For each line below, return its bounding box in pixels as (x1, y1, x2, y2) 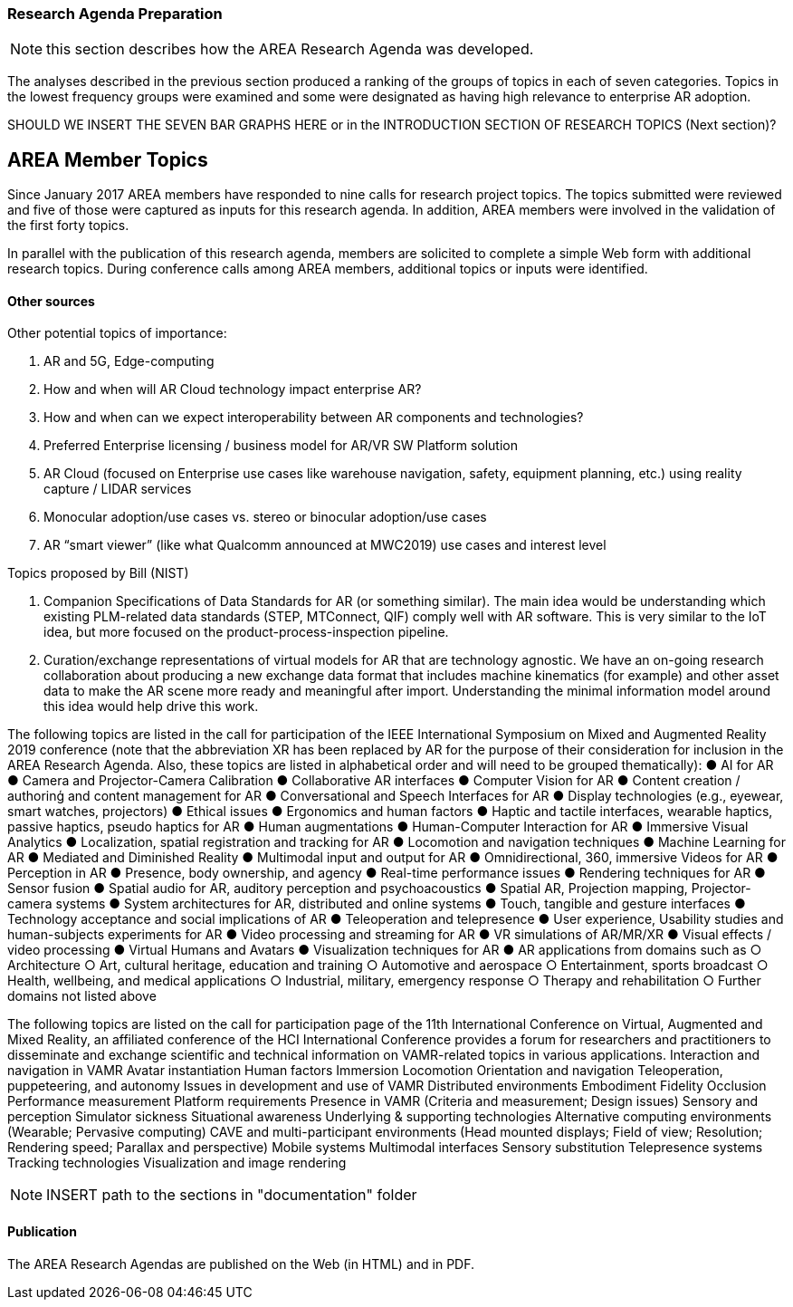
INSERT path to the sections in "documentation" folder (46, 1186, 417, 1205)
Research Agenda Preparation (7, 5, 223, 23)
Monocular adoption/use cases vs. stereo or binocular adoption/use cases (43, 509, 487, 525)
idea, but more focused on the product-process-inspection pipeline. (43, 624, 449, 640)
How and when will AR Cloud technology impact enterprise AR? (43, 381, 422, 398)
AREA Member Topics (7, 148, 208, 171)
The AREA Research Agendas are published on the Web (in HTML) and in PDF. (7, 1255, 475, 1272)
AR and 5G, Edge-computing (43, 353, 215, 370)
